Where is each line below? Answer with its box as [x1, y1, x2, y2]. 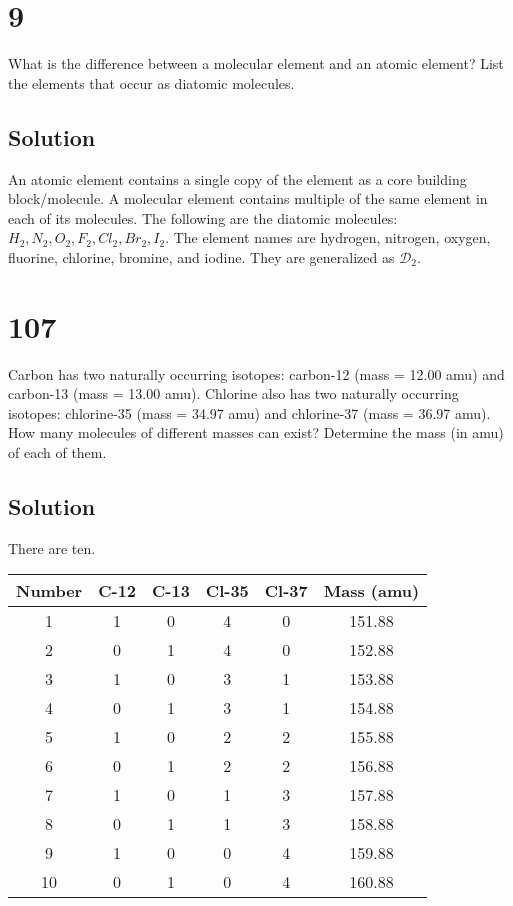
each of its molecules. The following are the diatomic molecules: [8, 207, 398, 228]
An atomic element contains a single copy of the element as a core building [8, 168, 467, 189]
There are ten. [8, 537, 96, 558]
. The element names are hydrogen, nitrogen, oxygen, [165, 227, 491, 248]
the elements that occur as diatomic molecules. [8, 72, 295, 93]
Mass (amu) [323, 579, 420, 603]
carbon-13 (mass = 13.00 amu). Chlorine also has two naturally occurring [8, 383, 459, 404]
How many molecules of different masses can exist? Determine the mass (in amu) [8, 422, 504, 443]
